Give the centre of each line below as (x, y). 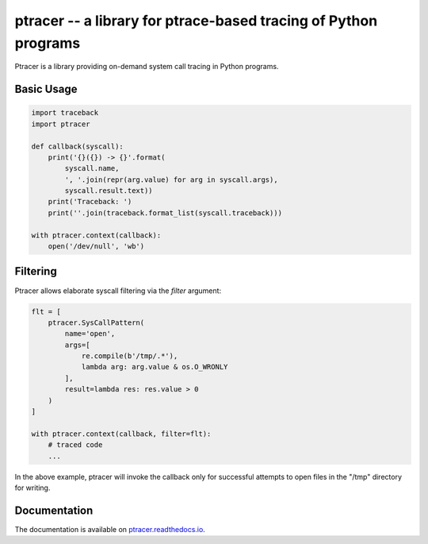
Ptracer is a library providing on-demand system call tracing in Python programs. (147, 67)
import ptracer (61, 124)
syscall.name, (92, 168)
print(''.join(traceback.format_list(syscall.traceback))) (165, 213)
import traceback (65, 113)
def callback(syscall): (78, 146)
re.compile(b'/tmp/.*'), (130, 356)
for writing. (32, 488)
